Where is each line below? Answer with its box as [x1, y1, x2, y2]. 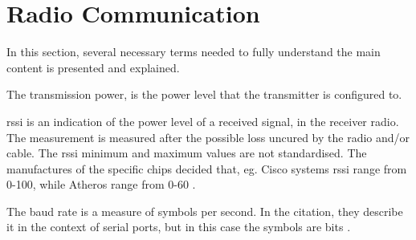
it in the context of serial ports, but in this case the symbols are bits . [6, 218, 351, 235]
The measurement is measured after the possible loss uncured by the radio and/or [6, 128, 410, 145]
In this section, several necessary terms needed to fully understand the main [6, 43, 381, 60]
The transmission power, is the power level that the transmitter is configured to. [6, 86, 402, 103]
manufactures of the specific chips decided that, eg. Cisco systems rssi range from [6, 160, 407, 177]
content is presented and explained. [6, 59, 180, 75]
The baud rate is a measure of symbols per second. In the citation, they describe [6, 202, 403, 219]
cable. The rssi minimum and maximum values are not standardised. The [6, 144, 367, 161]
